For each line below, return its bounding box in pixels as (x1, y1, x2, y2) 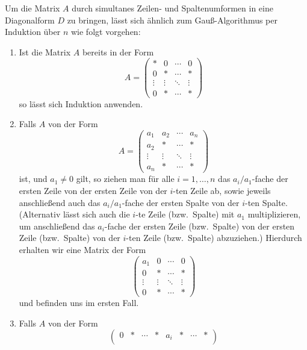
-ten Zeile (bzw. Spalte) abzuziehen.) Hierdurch (126, 231, 302, 244)
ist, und (19, 172, 48, 185)
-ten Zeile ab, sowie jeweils (173, 184, 271, 196)
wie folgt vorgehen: (70, 25, 141, 38)
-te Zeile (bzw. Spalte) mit (135, 208, 235, 220)
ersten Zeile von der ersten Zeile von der (19, 184, 167, 196)
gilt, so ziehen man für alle (76, 172, 175, 185)
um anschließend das (19, 219, 95, 232)
